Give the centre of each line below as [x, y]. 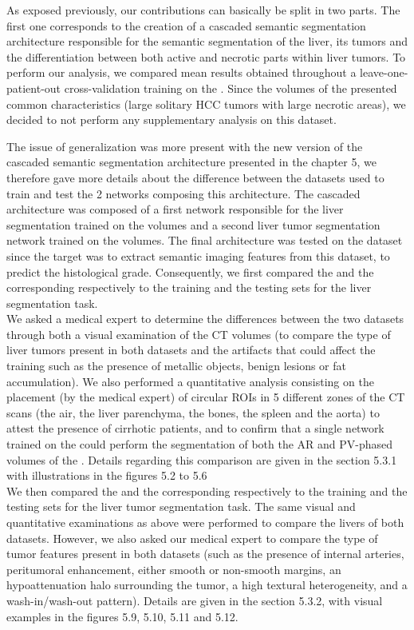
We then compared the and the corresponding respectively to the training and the [207, 490]
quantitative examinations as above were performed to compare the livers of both [205, 522]
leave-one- [384, 72]
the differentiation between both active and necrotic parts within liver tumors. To [206, 56]
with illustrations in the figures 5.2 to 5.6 [107, 475]
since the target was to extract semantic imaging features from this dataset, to [198, 255]
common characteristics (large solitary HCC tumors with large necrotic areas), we [206, 104]
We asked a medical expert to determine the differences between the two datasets [205, 319]
